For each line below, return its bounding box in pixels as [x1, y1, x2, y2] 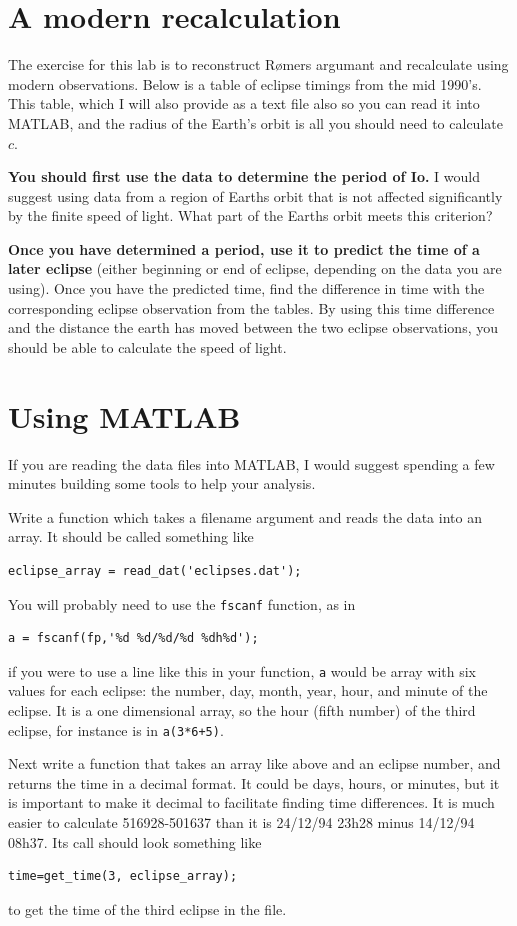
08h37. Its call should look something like [8, 831, 262, 852]
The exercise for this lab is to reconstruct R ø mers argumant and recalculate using [8, 54, 509, 75]
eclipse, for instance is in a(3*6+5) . [8, 719, 224, 740]
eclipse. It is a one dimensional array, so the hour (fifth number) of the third [8, 700, 476, 721]
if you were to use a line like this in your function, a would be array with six [8, 660, 477, 681]
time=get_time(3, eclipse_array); [8, 869, 238, 884]
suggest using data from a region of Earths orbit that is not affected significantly [8, 185, 503, 206]
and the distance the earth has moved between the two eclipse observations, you [8, 317, 499, 338]
